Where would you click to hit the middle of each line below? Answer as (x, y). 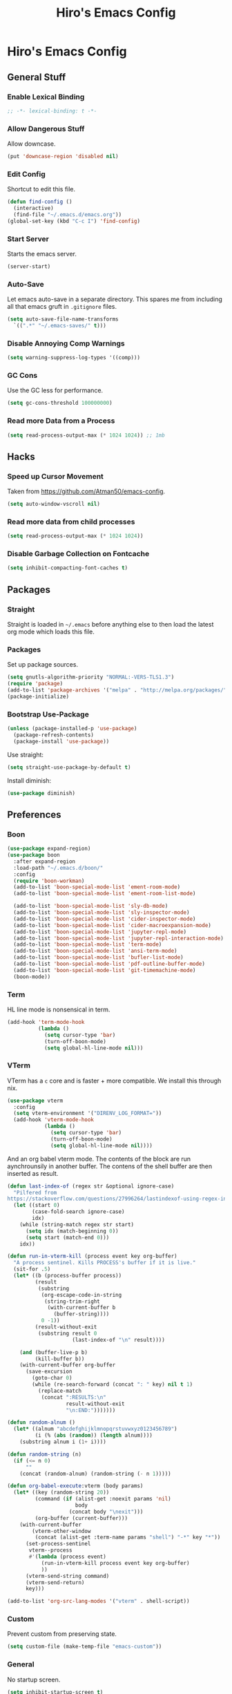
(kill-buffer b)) (60, 1359)
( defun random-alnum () (41, 1422)
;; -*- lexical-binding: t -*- (52, 111)
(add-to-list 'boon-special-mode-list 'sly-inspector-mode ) (101, 913)
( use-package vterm (35, 1101)
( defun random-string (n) (44, 1454)
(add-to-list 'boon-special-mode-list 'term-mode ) (88, 944)
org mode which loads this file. (51, 632)
